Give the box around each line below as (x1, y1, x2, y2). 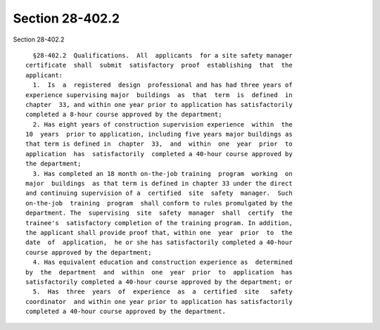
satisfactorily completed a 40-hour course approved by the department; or (25, 278, 293, 286)
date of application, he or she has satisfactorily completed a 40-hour (25, 239, 293, 246)
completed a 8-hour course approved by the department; (25, 110, 222, 119)
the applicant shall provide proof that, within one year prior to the (25, 229, 293, 236)
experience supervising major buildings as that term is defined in (25, 91, 293, 99)
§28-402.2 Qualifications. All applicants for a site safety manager (32, 51, 293, 59)
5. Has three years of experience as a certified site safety (32, 288, 293, 296)
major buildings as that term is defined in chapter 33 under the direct (25, 179, 293, 188)
